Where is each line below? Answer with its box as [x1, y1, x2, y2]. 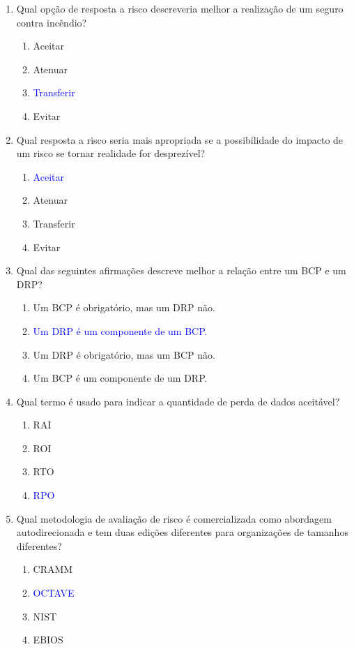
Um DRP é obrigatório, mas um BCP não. [33, 347, 215, 361]
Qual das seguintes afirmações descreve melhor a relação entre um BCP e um [16, 263, 346, 278]
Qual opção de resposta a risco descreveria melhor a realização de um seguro [16, 1, 344, 15]
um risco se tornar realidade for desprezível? [16, 146, 206, 161]
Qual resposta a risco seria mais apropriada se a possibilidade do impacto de [16, 132, 344, 147]
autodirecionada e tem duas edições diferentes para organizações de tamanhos [16, 525, 348, 539]
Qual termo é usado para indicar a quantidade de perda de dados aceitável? [16, 394, 340, 408]
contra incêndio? [16, 15, 87, 29]
